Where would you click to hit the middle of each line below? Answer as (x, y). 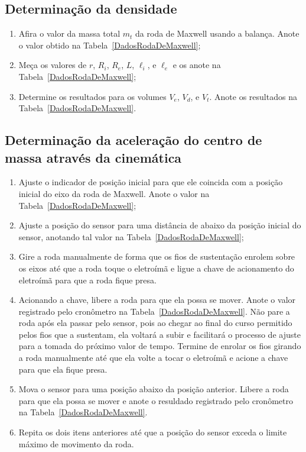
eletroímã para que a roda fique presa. (87, 280)
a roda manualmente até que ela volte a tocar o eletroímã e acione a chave (153, 358)
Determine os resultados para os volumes (92, 96)
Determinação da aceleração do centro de (134, 140)
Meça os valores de (53, 65)
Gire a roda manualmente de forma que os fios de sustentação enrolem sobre (157, 256)
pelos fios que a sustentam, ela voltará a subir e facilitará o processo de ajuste (159, 334)
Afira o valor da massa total (69, 33)
